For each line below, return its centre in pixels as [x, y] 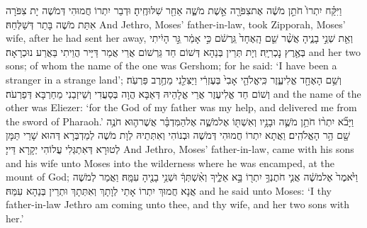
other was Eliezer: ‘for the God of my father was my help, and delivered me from [181, 107]
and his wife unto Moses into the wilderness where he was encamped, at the [170, 163]
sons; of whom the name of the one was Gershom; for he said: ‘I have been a [171, 65]
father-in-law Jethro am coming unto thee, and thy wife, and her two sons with [178, 204]
